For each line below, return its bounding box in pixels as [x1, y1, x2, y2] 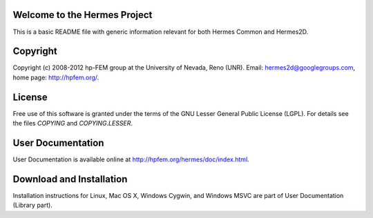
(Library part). [12, 201, 53, 210]
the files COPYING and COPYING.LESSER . [12, 119, 133, 128]
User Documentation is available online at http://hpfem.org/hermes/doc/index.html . [12, 155, 250, 163]
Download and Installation [12, 173, 128, 185]
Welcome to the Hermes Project [12, 9, 153, 21]
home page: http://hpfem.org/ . [12, 73, 99, 81]
